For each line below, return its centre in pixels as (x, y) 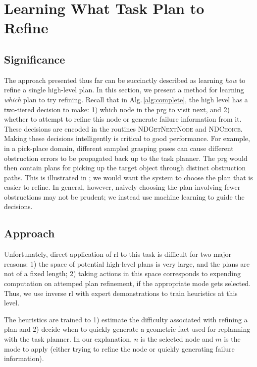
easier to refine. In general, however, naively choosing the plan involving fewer (122, 187)
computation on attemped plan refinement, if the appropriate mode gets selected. (128, 283)
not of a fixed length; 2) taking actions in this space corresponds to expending (123, 273)
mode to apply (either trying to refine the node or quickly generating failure (119, 348)
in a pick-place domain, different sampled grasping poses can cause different (119, 148)
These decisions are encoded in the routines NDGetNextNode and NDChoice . (123, 128)
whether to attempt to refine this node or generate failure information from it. (123, 119)
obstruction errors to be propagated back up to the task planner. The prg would (126, 158)
